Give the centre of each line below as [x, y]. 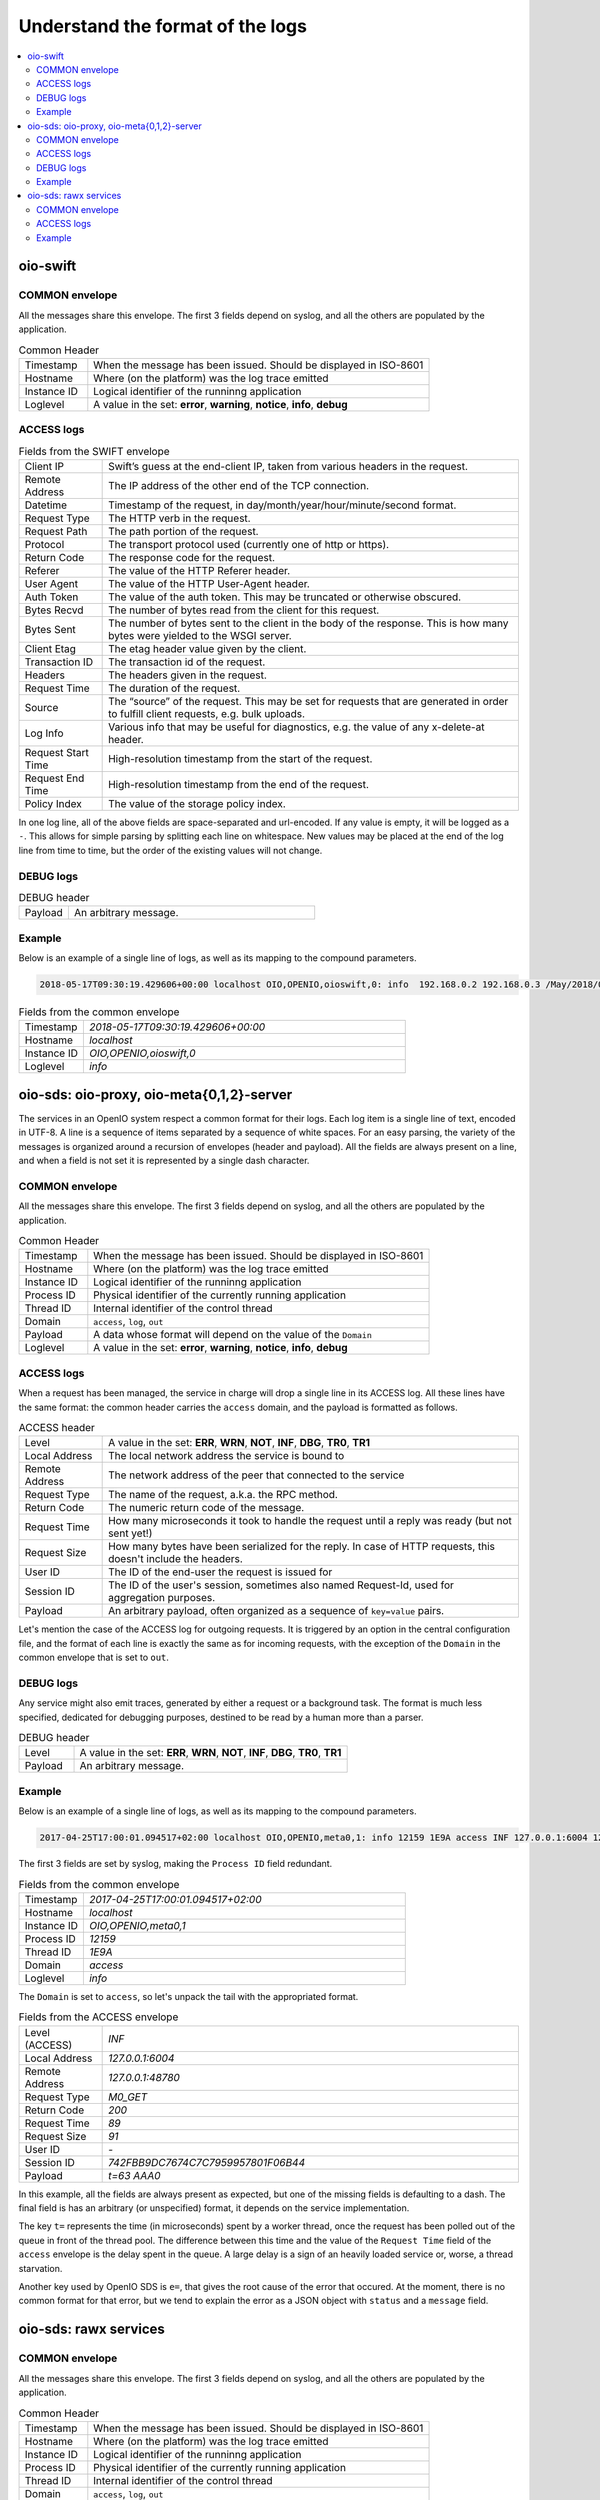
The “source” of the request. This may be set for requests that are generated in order [308, 702]
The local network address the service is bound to [226, 1456]
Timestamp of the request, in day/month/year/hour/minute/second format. [282, 505]
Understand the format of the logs [162, 26]
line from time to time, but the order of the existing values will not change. [170, 850]
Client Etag [50, 649]
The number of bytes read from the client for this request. [244, 610]
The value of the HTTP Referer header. [199, 571]
